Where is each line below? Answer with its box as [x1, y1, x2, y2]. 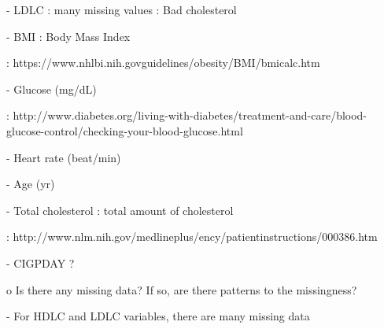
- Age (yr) [6, 176, 55, 192]
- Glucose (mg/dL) [6, 80, 97, 97]
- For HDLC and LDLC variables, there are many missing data [6, 308, 310, 324]
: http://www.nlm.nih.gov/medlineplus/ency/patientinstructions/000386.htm [6, 228, 378, 245]
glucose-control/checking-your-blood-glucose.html [6, 122, 243, 139]
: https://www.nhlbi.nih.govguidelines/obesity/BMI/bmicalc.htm [6, 54, 320, 71]
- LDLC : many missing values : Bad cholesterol [6, 2, 237, 17]
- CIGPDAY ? [6, 254, 75, 271]
